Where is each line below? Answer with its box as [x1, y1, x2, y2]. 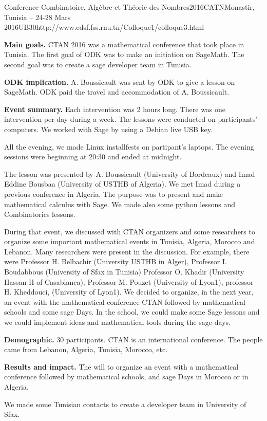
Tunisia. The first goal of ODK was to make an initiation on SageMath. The [4, 49, 244, 60]
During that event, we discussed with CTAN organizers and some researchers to [4, 226, 255, 236]
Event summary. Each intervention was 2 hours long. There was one [4, 103, 226, 114]
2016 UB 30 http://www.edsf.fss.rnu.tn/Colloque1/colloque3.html [4, 22, 204, 32]
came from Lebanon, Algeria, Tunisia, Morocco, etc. [4, 344, 168, 355]
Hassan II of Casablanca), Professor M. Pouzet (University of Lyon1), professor [4, 276, 254, 287]
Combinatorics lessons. [4, 209, 75, 219]
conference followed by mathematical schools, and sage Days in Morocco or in [4, 371, 249, 382]
